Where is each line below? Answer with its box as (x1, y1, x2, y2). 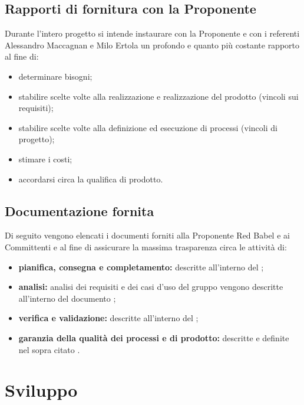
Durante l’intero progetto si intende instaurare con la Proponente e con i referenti (5, 27, 300, 40)
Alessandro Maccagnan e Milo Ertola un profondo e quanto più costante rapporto (5, 38, 300, 51)
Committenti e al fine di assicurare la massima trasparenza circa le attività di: (5, 240, 287, 253)
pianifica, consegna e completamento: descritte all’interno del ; (18, 260, 264, 273)
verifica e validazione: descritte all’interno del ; (18, 312, 199, 324)
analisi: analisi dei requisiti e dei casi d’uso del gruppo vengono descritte (18, 280, 283, 293)
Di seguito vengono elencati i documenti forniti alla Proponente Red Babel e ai (5, 229, 290, 241)
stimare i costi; (18, 152, 72, 165)
